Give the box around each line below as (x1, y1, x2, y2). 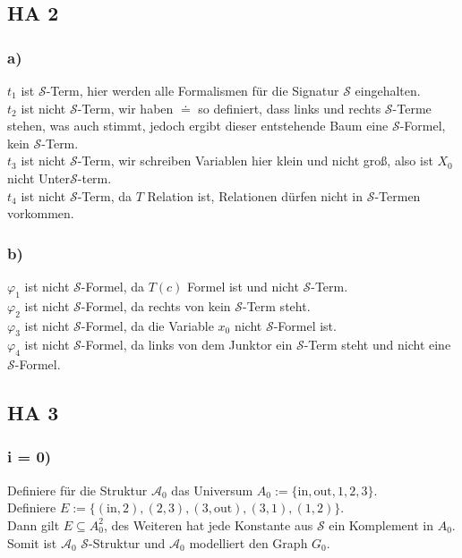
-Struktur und (89, 533, 166, 552)
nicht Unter (7, 168, 71, 187)
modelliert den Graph (189, 533, 308, 552)
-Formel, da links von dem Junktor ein (81, 335, 293, 354)
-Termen (374, 186, 421, 205)
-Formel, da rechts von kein (81, 296, 231, 315)
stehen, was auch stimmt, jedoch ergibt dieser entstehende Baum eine (7, 116, 389, 135)
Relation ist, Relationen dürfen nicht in (147, 186, 363, 205)
